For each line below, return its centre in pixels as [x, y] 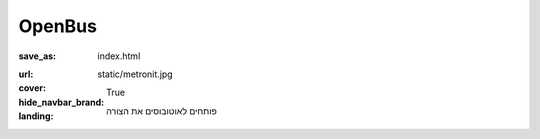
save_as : [37, 56]
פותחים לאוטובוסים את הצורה [161, 111]
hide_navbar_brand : [61, 102]
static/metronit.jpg [135, 74]
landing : [36, 116]
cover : [32, 88]
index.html [119, 56]
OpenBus [57, 26]
